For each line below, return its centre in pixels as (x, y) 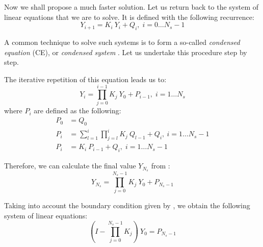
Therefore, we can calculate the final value (70, 166)
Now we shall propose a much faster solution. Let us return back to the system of (131, 7)
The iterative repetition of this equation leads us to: (85, 79)
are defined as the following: (77, 110)
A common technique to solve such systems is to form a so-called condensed (122, 42)
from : (161, 166)
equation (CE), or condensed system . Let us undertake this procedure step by (126, 52)
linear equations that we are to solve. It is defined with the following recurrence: (129, 17)
